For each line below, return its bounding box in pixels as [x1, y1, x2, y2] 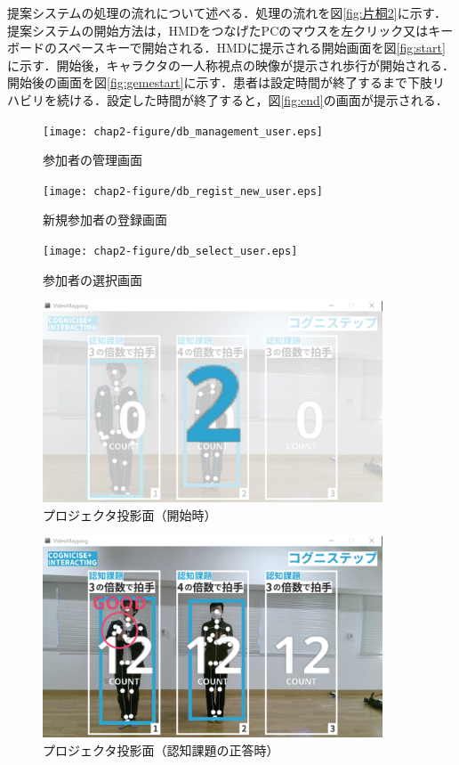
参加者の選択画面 [43, 270, 142, 289]
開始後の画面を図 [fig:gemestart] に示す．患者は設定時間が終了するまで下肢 [7, 73, 432, 92]
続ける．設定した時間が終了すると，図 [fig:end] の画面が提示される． [56, 90, 448, 109]
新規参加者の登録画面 [43, 210, 167, 229]
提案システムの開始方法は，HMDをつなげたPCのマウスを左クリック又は [7, 20, 429, 39]
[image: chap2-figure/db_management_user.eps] [43, 125, 323, 138]
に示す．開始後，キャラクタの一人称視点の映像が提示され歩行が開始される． [7, 55, 455, 74]
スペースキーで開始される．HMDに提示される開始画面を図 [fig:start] [56, 38, 446, 57]
